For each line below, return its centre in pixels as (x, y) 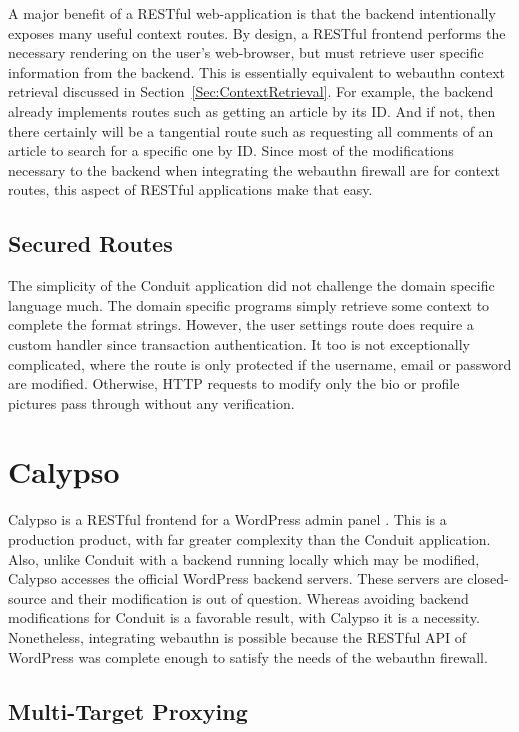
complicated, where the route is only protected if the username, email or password (260, 363)
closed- (488, 578)
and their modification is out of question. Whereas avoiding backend (259, 597)
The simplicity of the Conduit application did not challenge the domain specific (251, 285)
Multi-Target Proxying (128, 710)
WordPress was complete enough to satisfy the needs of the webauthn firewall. (248, 656)
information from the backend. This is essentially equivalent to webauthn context (256, 71)
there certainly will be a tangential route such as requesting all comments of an (251, 130)
